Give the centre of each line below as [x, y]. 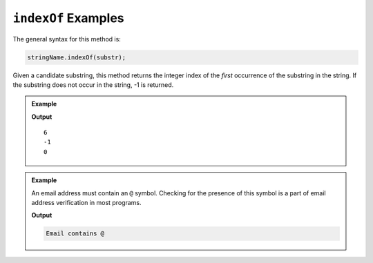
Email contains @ [75, 234]
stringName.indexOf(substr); [77, 57]
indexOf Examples [68, 18]
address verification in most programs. [86, 203]
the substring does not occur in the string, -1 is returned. [93, 85]
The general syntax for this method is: [67, 39]
